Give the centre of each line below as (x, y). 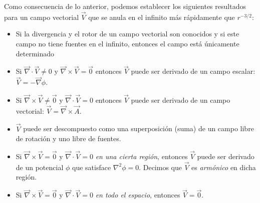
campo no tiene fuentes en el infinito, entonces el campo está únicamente (127, 43)
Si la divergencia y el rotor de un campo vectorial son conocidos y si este (127, 34)
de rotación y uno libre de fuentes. (68, 138)
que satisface (92, 167)
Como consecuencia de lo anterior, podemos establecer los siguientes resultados (125, 6)
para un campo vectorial (42, 17)
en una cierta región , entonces (142, 156)
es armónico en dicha (224, 167)
